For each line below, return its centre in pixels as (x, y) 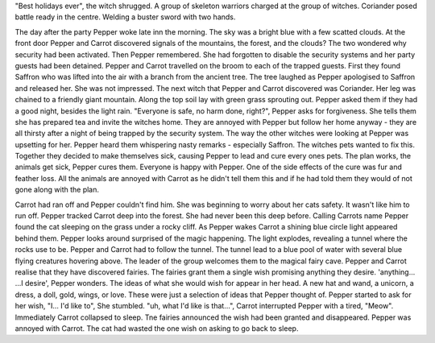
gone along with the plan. (57, 190)
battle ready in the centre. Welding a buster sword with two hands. (125, 17)
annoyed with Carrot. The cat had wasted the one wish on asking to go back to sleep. (157, 328)
